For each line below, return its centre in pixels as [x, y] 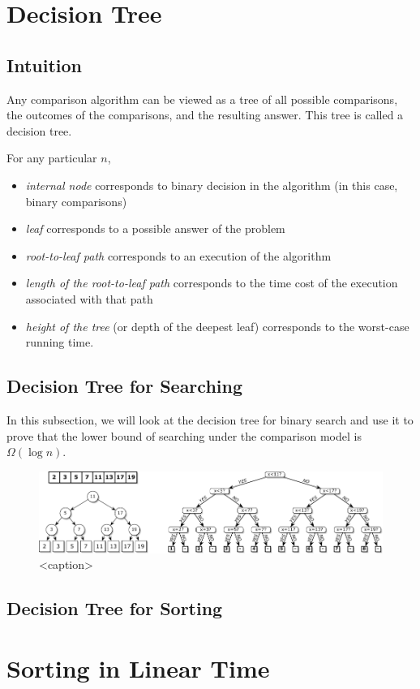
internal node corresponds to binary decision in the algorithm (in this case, [212, 185]
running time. [60, 342]
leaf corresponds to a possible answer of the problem [155, 228]
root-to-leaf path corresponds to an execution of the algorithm [178, 255]
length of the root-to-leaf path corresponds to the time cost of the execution [212, 283]
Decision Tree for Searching [124, 386]
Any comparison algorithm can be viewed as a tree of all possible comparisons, [202, 99]
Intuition [44, 65]
